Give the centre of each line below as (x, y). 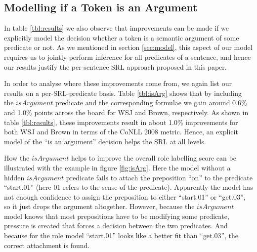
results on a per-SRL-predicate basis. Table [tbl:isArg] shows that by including (123, 93)
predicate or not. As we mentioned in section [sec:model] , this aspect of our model (128, 47)
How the (17, 158)
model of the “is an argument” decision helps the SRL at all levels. (105, 141)
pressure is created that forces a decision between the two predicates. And (116, 226)
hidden (14, 177)
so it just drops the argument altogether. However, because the (99, 206)
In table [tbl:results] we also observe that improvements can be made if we (117, 28)
